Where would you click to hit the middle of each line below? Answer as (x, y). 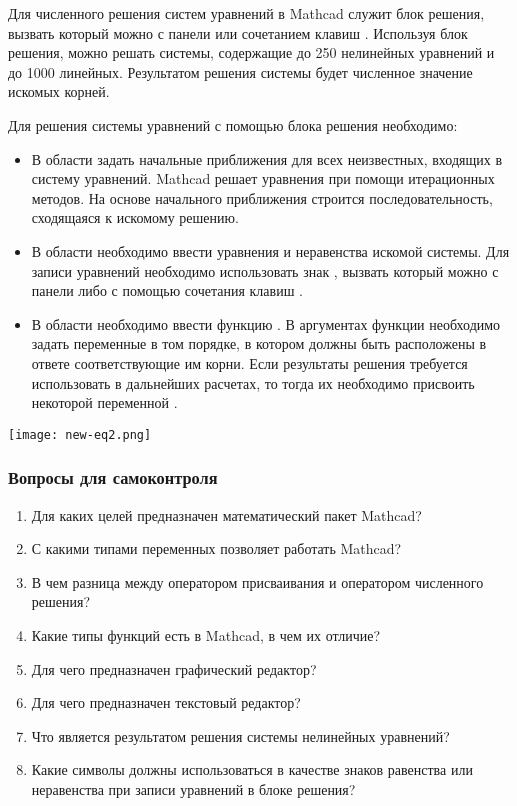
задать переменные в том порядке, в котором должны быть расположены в (259, 343)
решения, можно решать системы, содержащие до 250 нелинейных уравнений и (251, 52)
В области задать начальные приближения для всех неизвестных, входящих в (267, 158)
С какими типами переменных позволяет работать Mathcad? (216, 548)
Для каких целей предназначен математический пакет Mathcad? (226, 514)
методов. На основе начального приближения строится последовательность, (262, 197)
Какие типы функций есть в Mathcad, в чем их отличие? (206, 634)
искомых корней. (59, 91)
